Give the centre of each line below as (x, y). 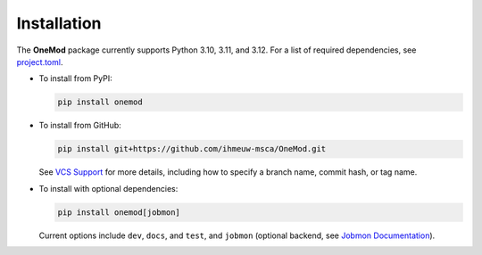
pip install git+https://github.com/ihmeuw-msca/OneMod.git (192, 149)
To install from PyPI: (75, 78)
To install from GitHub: (80, 126)
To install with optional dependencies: (108, 188)
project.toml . (40, 62)
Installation (59, 23)
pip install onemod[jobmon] (119, 212)
